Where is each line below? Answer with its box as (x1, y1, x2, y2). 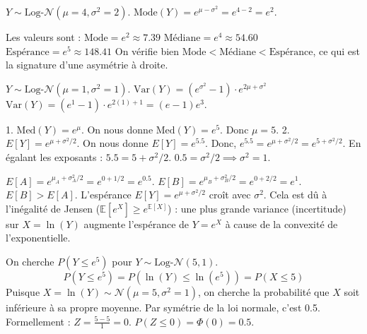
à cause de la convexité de (225, 216, 338, 231)
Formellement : (6, 314, 71, 328)
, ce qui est (313, 43, 360, 58)
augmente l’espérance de (83, 216, 190, 231)
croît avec (209, 187, 251, 202)
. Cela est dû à (263, 187, 327, 202)
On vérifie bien (115, 43, 180, 58)
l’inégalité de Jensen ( (6, 201, 100, 215)
